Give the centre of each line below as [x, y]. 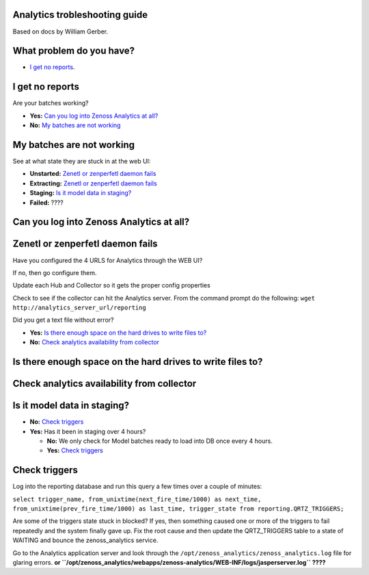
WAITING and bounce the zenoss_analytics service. [85, 540]
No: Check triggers [57, 422]
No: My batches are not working [75, 125]
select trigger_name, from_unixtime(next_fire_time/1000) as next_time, [137, 499]
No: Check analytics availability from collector [95, 342]
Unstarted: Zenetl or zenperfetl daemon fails [93, 174]
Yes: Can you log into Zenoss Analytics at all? [94, 116]
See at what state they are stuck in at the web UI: [82, 162]
